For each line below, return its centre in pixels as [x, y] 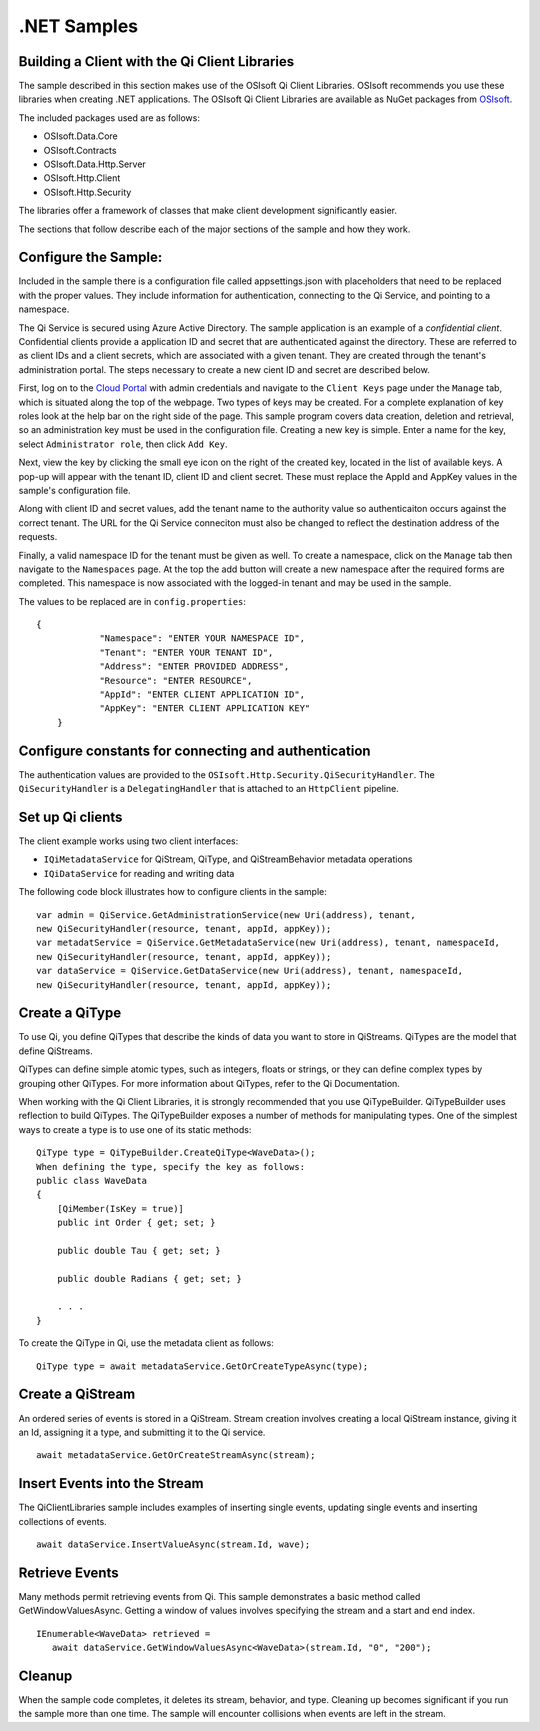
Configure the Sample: [90, 257]
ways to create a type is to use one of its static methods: [135, 1129]
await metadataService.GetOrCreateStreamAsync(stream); [176, 1455]
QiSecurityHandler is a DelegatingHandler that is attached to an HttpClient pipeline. [208, 789]
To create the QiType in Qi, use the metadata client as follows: [146, 1343]
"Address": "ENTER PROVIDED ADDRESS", [194, 666]
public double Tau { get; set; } [139, 1250]
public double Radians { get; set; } [149, 1278]
